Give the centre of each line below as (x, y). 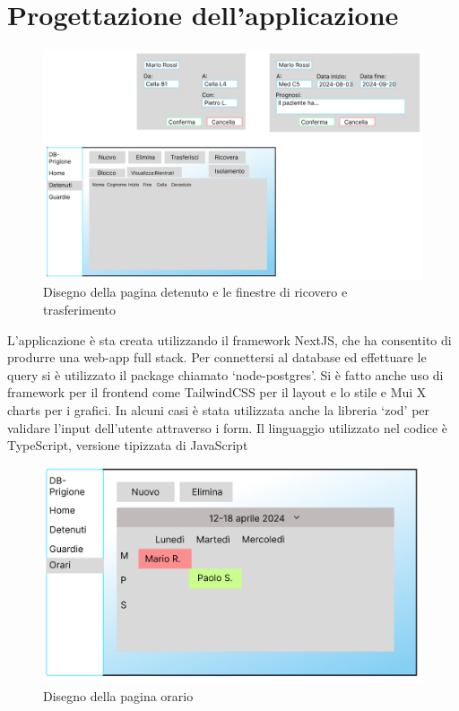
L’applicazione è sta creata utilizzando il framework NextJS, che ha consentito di (229, 339)
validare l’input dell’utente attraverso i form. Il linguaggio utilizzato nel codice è (228, 427)
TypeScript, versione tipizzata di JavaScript (128, 445)
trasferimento (80, 310)
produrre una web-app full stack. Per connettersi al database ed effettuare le (217, 357)
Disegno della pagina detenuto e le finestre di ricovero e (195, 292)
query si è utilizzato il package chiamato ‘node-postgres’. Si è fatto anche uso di (225, 374)
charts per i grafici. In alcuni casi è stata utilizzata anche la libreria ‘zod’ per (219, 410)
